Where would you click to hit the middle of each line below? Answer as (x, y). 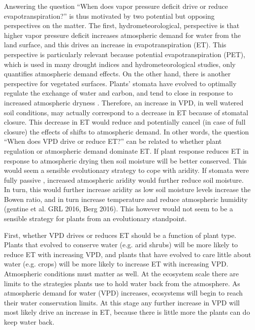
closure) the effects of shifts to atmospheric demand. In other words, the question (127, 131)
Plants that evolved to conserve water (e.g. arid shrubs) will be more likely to (121, 245)
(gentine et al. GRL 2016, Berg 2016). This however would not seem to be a (119, 209)
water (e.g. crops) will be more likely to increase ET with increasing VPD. (116, 264)
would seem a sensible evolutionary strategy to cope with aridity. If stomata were (127, 170)
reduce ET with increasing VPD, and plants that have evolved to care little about (128, 254)
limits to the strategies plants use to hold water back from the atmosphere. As (122, 283)
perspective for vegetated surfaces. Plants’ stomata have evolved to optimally (120, 83)
